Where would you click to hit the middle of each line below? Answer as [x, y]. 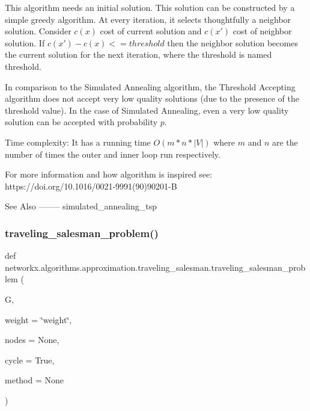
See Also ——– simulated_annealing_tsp [81, 206]
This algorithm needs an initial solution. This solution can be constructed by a [150, 7]
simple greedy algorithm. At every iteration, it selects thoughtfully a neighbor [148, 19]
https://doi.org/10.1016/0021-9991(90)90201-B [91, 186]
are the [285, 142]
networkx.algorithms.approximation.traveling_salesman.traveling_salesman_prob [155, 267]
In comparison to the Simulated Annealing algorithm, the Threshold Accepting [150, 86]
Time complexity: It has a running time [78, 142]
